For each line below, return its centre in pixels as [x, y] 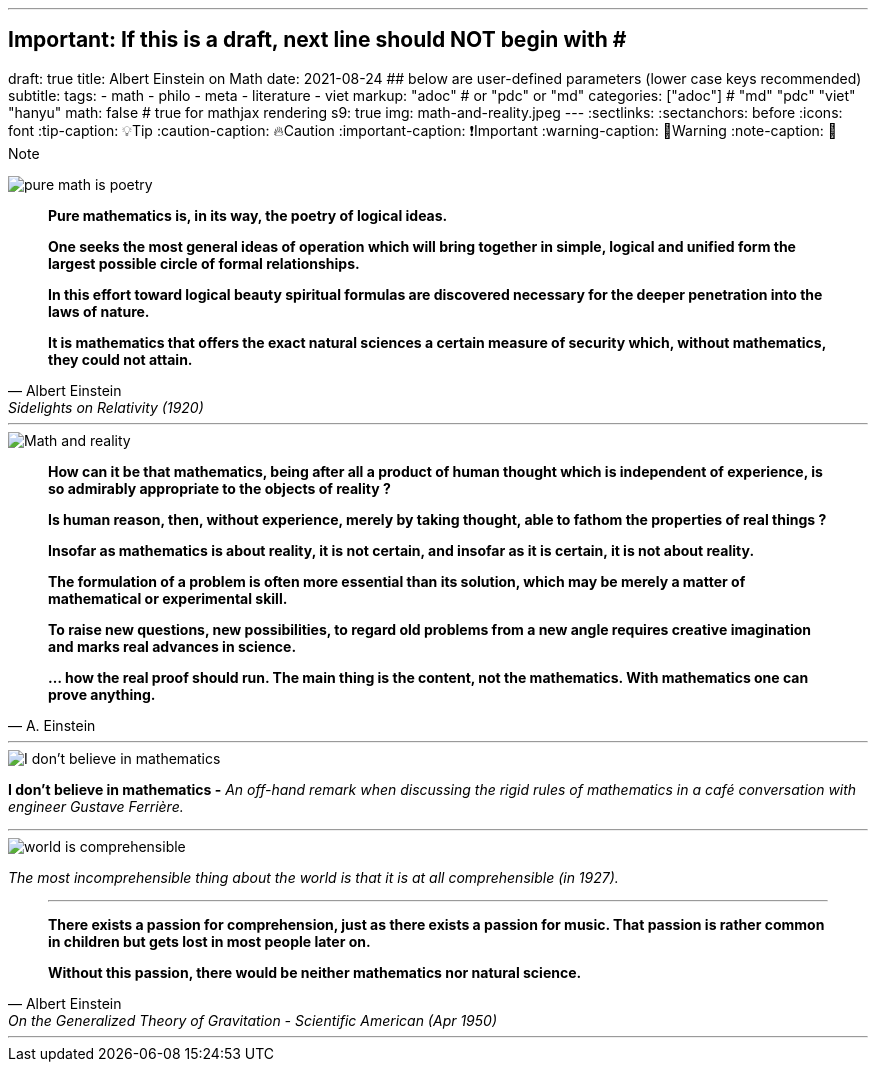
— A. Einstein [52, 725]
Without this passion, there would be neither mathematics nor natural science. [315, 972]
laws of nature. [99, 311]
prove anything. [102, 694]
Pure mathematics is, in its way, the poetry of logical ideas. [248, 215]
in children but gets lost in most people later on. [209, 941]
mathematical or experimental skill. [168, 598]
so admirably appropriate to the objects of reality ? [219, 488]
